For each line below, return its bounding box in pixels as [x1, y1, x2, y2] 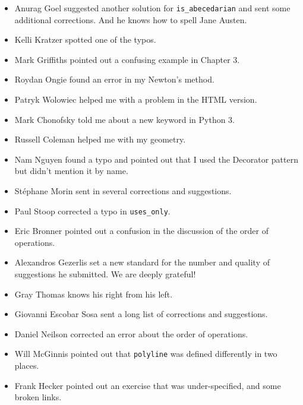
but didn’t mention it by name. [14, 164, 128, 177]
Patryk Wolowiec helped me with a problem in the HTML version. [14, 93, 257, 106]
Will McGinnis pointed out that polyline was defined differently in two [14, 347, 277, 360]
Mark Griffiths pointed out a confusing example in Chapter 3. [14, 53, 240, 65]
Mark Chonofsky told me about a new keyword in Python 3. [14, 113, 235, 125]
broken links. [14, 391, 62, 403]
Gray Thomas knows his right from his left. [14, 287, 173, 300]
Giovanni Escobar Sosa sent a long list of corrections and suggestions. [14, 308, 268, 320]
